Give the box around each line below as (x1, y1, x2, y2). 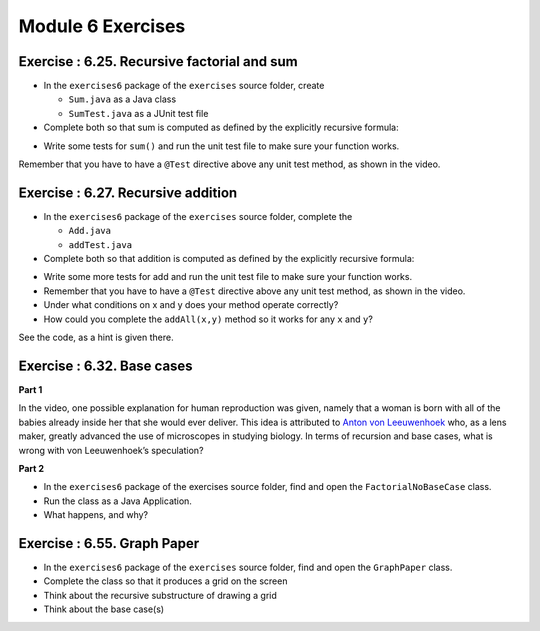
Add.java (68, 225, 112, 237)
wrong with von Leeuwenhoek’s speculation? (18, 444, 204, 456)
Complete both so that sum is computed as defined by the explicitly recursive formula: (43, 121, 399, 134)
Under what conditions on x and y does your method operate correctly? (43, 299, 339, 311)
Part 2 (18, 462, 45, 474)
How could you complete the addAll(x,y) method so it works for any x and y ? (43, 313, 374, 325)
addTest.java (68, 239, 133, 250)
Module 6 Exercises (18, 15, 186, 37)
